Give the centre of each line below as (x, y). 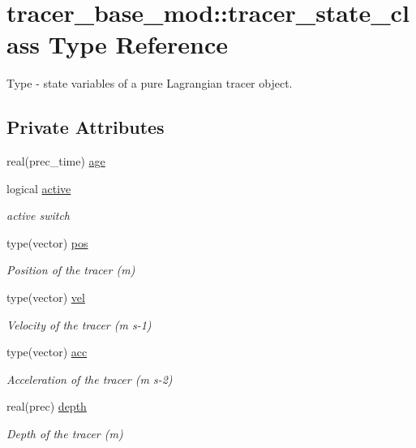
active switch (38, 215)
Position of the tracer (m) (71, 270)
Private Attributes (86, 127)
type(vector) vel (46, 297)
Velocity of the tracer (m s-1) (79, 324)
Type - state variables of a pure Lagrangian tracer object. (150, 83)
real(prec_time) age (56, 161)
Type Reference (138, 44)
